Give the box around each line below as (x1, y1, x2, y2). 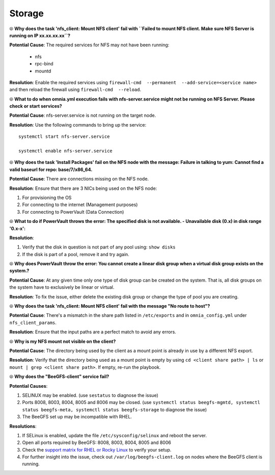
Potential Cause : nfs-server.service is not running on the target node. (9, 112, 156, 118)
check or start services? (9, 103, 62, 109)
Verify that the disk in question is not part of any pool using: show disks (22, 244, 176, 250)
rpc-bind (35, 61, 53, 67)
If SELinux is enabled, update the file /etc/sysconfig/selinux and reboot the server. (22, 432, 207, 438)
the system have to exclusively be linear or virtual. (9, 284, 115, 290)
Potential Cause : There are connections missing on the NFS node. (9, 176, 149, 182)
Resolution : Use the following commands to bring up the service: (9, 121, 147, 128)
